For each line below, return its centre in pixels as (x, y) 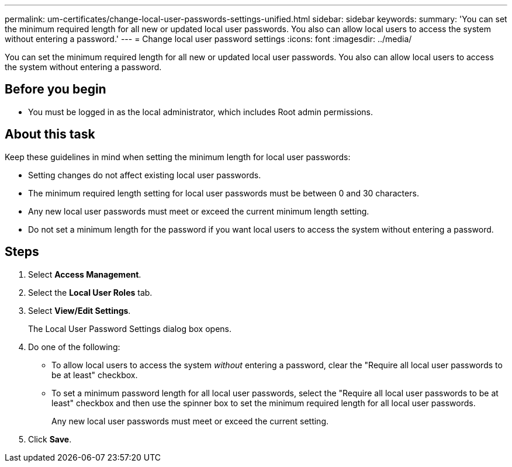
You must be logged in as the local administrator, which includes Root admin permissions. (200, 112)
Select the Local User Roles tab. (90, 292)
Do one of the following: (74, 347)
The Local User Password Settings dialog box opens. (130, 328)
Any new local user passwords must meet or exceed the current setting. (190, 421)
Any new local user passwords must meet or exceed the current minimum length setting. (199, 211)
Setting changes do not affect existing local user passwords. (145, 175)
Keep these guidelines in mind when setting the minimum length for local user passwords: (178, 157)
